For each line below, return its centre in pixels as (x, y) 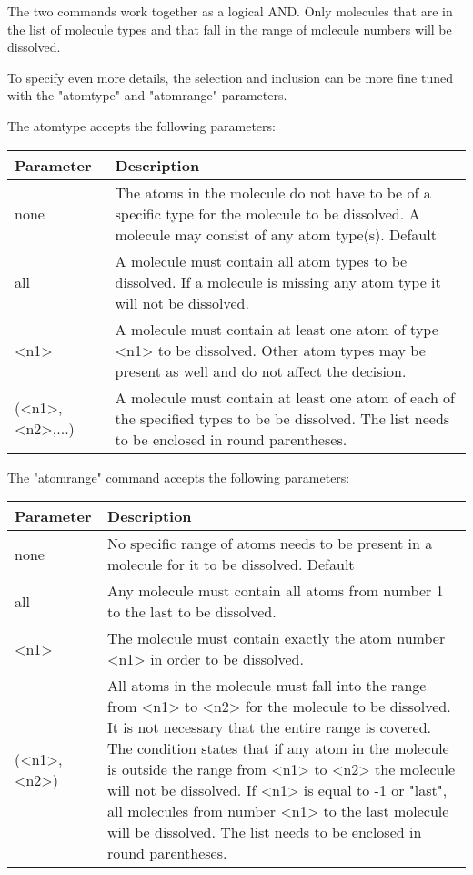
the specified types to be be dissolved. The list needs (282, 418)
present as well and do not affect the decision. (261, 371)
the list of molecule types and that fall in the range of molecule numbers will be (230, 29)
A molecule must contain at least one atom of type (277, 329)
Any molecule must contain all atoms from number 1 (276, 591)
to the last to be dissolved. (192, 612)
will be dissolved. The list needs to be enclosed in (265, 832)
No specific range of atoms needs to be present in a (270, 544)
